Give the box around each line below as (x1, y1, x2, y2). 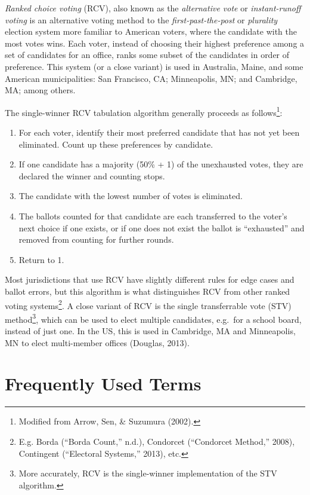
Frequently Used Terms (5, 371, 201, 396)
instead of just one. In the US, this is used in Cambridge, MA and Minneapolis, (5, 325, 296, 337)
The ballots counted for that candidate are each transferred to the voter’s (18, 209, 287, 222)
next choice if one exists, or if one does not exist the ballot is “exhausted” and (18, 221, 305, 234)
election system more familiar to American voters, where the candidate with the (5, 25, 297, 38)
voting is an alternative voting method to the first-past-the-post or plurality (5, 13, 278, 26)
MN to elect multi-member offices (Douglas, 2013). (5, 336, 190, 349)
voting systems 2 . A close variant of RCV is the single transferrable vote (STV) (5, 297, 292, 311)
